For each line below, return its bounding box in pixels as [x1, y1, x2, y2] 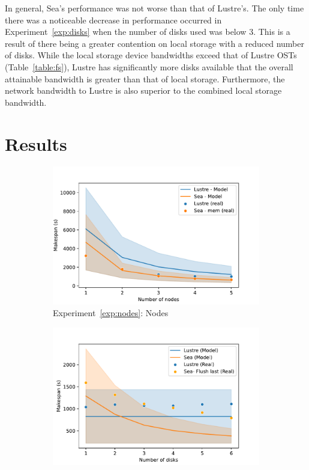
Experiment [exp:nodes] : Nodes [53, 307, 169, 319]
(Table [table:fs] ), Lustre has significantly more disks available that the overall [5, 60, 293, 73]
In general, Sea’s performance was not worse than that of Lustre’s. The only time [5, 2, 304, 14]
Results [5, 131, 67, 156]
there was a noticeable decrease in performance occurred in [5, 13, 222, 26]
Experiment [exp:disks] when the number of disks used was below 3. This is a [5, 25, 290, 38]
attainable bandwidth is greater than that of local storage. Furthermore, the [5, 72, 285, 85]
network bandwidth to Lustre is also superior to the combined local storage [5, 84, 282, 97]
